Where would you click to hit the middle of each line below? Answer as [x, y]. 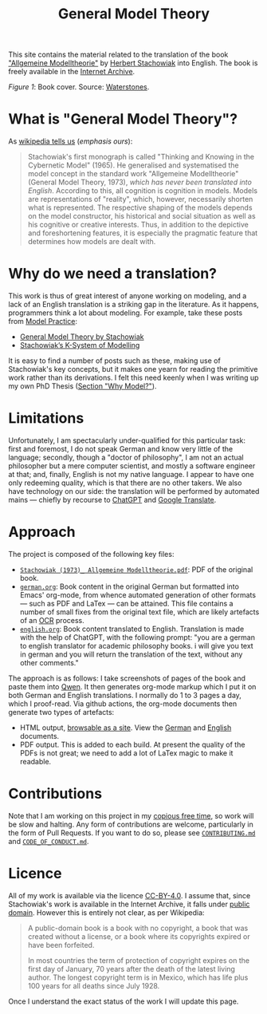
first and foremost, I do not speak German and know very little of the [121, 449]
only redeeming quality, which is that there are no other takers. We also [125, 483]
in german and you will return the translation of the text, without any [131, 654]
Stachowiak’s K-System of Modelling [80, 345]
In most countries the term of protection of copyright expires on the [138, 960]
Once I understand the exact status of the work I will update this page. [124, 1001]
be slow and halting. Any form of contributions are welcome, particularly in [131, 824]
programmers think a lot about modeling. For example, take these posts [126, 313]
